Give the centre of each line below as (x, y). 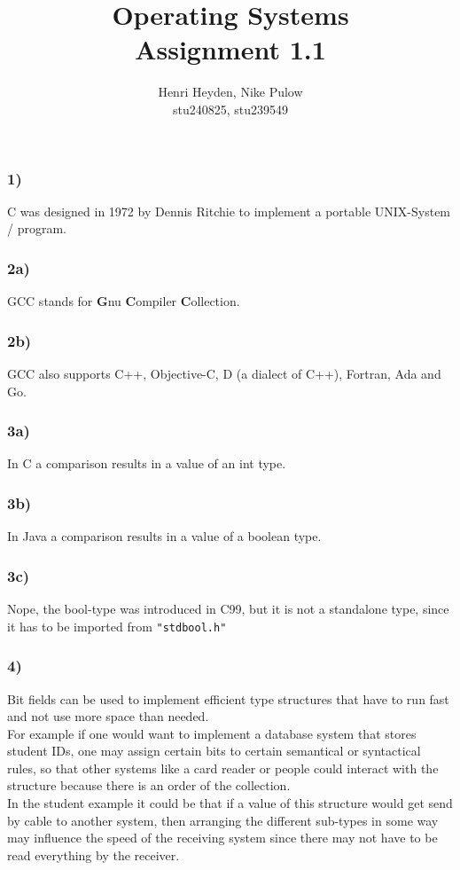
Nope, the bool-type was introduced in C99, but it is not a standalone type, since (228, 609)
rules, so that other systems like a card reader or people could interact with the (223, 768)
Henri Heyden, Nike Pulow (230, 92)
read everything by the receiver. (94, 854)
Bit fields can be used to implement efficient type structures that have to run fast (228, 698)
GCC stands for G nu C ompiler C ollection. (124, 301)
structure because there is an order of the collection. (149, 785)
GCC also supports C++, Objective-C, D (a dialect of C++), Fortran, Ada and (224, 374)
